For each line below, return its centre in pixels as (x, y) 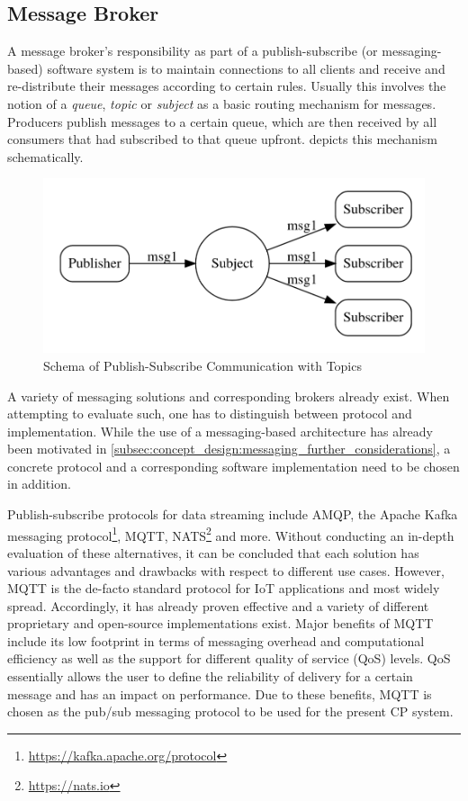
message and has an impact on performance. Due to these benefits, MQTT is (220, 693)
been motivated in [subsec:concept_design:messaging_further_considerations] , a (229, 449)
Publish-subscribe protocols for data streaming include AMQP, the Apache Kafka (233, 514)
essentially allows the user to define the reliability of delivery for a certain (210, 676)
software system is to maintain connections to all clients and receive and (246, 68)
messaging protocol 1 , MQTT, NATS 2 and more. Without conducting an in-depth (231, 534)
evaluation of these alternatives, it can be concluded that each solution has (213, 552)
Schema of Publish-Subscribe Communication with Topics (202, 365)
